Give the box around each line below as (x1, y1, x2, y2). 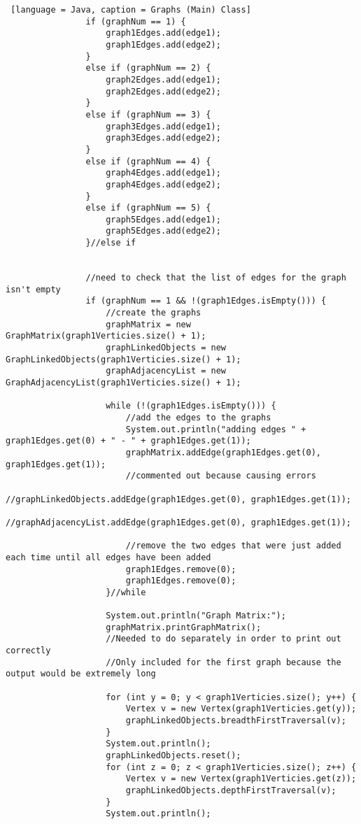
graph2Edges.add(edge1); (106, 74, 221, 85)
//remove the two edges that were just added (125, 541, 341, 551)
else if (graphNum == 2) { (85, 63, 211, 73)
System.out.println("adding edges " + (125, 424, 306, 434)
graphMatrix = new (106, 319, 191, 329)
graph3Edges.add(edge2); (106, 133, 221, 143)
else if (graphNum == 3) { (85, 109, 211, 120)
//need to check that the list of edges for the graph (85, 273, 346, 283)
